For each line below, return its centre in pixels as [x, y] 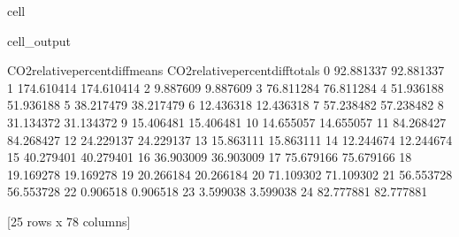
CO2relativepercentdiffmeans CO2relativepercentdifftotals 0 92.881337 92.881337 [226, 70]
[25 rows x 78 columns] [69, 221]
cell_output [39, 40]
